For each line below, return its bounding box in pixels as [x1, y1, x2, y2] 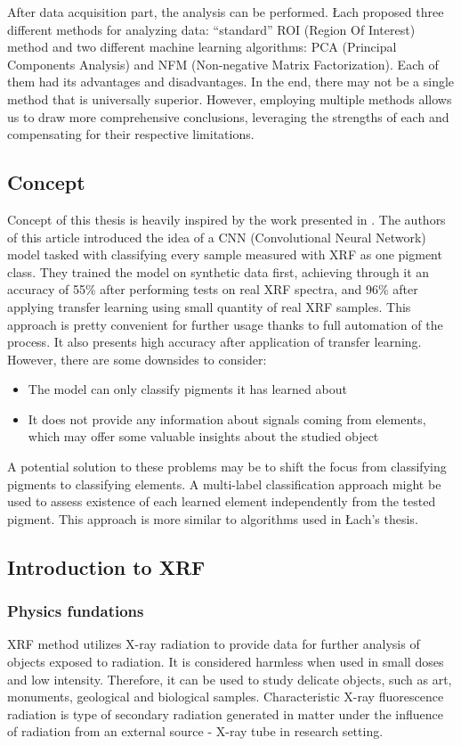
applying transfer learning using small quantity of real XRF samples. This [7, 297, 411, 316]
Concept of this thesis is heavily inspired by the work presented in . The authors [7, 209, 446, 228]
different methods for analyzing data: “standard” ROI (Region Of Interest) [7, 20, 416, 38]
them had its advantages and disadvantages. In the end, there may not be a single [7, 72, 455, 91]
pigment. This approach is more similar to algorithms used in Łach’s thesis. [7, 509, 418, 528]
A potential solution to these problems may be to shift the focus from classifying [7, 457, 447, 476]
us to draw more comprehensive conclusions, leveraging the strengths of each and [7, 107, 449, 126]
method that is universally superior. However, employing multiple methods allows [7, 89, 452, 108]
